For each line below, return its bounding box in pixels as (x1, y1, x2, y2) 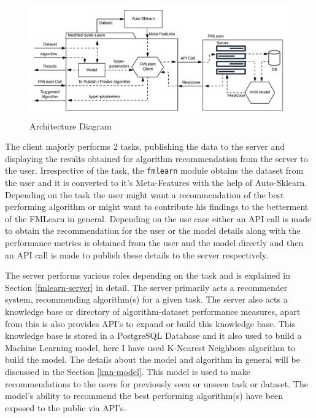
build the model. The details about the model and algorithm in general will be (5, 353, 300, 366)
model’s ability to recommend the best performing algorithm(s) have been (5, 389, 283, 402)
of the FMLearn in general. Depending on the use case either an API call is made (5, 212, 312, 225)
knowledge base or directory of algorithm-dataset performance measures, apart (5, 304, 301, 317)
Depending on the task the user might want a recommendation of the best (5, 188, 284, 201)
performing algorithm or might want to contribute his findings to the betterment (5, 200, 309, 213)
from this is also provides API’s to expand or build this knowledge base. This (5, 317, 296, 330)
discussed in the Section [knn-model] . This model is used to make (5, 365, 250, 377)
